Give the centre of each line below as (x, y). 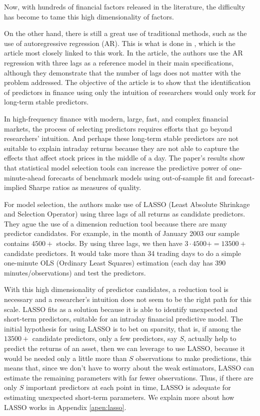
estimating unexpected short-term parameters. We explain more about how (119, 397)
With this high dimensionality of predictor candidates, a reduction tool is (116, 289)
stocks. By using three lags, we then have (119, 243)
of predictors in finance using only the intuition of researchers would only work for (130, 92)
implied (15, 187)
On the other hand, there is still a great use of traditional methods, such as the (125, 33)
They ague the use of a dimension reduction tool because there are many (115, 223)
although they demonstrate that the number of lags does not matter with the (122, 72)
